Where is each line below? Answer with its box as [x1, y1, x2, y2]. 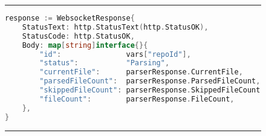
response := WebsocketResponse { [5, 14, 135, 22]
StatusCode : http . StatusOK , [22, 31, 135, 40]
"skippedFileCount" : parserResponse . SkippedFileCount [39, 86, 261, 94]
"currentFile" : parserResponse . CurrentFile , [39, 68, 243, 77]
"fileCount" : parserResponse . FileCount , [39, 94, 235, 103]
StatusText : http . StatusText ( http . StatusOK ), [22, 22, 209, 31]
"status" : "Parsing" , [39, 59, 170, 68]
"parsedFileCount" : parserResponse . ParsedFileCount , [39, 77, 261, 86]
